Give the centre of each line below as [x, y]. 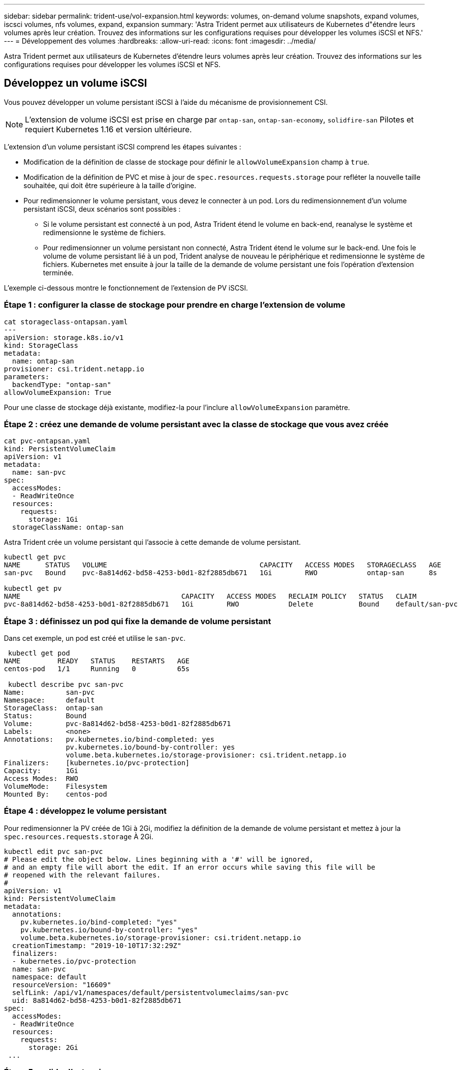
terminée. [58, 272]
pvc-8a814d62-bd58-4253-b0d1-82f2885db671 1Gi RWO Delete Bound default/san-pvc [231, 604]
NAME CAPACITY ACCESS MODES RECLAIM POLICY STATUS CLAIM [210, 596]
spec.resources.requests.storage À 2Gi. [79, 836]
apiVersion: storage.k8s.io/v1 [64, 337]
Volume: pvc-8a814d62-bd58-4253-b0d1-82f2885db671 [117, 724]
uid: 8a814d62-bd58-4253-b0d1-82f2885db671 [97, 1000]
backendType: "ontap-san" [62, 384]
